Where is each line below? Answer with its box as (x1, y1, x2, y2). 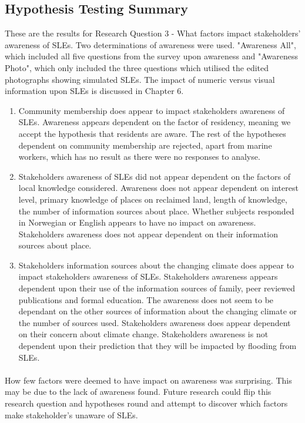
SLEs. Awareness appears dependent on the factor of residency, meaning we (18, 116, 291, 128)
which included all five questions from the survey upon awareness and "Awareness (5, 50, 299, 62)
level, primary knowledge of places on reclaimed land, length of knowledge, (18, 193, 287, 205)
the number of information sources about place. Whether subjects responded (18, 204, 294, 217)
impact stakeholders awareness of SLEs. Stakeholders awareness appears (18, 270, 278, 283)
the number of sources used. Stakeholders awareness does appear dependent (18, 316, 291, 328)
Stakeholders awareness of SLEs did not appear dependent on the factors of (18, 170, 290, 182)
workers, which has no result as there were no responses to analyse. (18, 150, 260, 163)
